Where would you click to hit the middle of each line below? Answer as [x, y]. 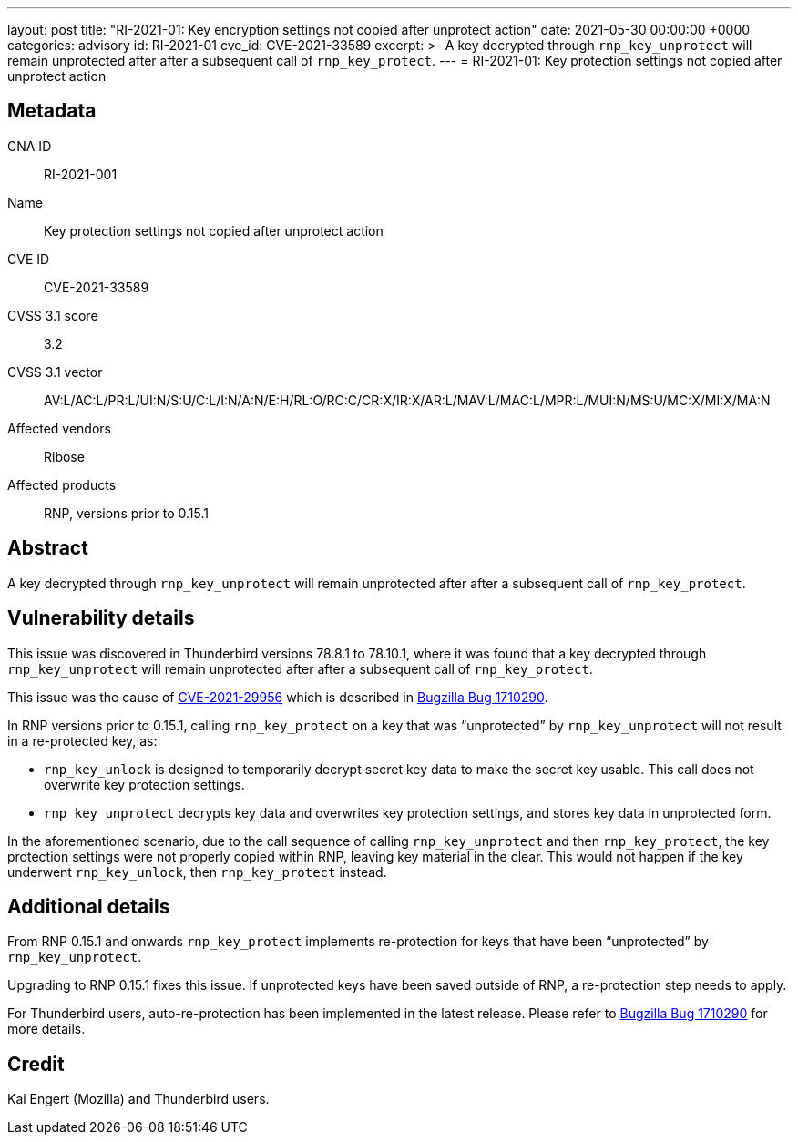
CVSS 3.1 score [53, 315]
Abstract [48, 548]
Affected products [62, 484]
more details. [46, 1029]
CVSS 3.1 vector [55, 372]
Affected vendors [59, 428]
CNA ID [30, 146]
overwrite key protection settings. [144, 784]
